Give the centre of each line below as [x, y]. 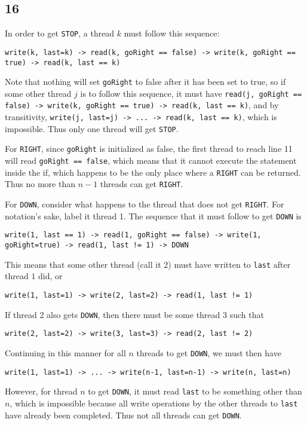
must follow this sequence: [172, 33]
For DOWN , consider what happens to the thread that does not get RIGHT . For [145, 204]
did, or [50, 276]
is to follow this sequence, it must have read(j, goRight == [191, 93]
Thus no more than [40, 184]
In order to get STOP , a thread [60, 33]
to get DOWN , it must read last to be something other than [195, 391]
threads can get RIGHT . [142, 184]
